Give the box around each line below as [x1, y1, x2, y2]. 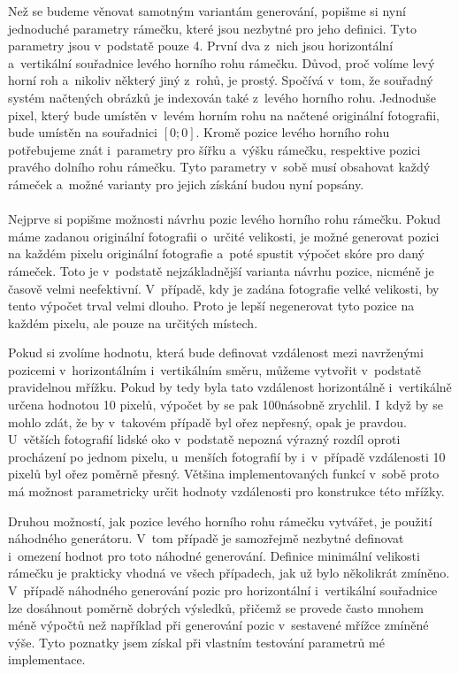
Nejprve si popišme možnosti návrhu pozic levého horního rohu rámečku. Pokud [8, 210, 441, 228]
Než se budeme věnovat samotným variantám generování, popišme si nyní [8, 2, 406, 19]
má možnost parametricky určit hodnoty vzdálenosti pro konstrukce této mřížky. [8, 482, 445, 501]
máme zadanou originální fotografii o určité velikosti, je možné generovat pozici [8, 226, 440, 245]
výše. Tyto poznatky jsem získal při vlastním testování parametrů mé [8, 632, 385, 651]
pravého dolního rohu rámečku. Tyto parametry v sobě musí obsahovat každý [8, 157, 431, 176]
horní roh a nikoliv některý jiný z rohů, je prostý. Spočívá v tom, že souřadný [8, 71, 433, 89]
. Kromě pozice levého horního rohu [195, 123, 390, 142]
